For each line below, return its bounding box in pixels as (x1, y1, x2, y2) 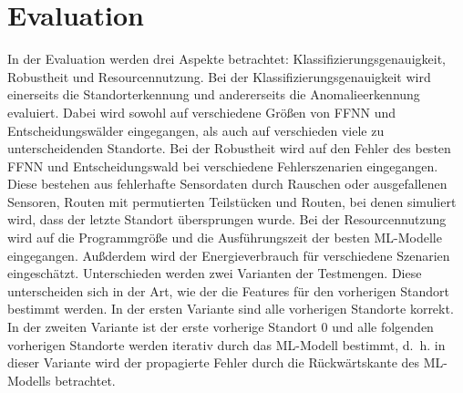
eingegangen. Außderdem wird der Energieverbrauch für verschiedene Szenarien (7, 245, 450, 264)
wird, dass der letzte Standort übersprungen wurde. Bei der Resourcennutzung (7, 210, 447, 229)
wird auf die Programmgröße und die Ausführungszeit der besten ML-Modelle (7, 228, 442, 247)
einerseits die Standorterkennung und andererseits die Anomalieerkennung (7, 85, 420, 104)
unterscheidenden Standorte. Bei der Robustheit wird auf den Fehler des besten (7, 139, 451, 158)
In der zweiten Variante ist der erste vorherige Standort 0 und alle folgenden (7, 317, 434, 336)
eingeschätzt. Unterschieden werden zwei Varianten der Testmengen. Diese (7, 264, 422, 283)
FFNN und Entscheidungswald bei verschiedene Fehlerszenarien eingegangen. (7, 156, 438, 175)
